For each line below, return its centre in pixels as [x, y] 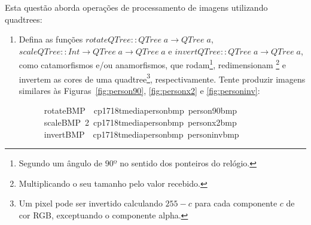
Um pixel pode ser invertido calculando [91, 203]
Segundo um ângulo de [61, 163]
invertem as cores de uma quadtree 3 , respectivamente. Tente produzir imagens [162, 78]
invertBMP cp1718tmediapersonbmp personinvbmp [141, 134]
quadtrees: [24, 19]
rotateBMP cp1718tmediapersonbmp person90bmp [141, 110]
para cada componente [236, 203]
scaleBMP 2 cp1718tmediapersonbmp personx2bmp [140, 122]
